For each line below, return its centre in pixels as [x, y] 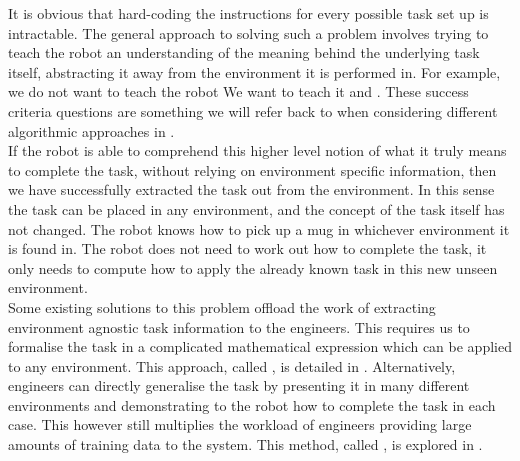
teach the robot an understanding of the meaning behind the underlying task [244, 52]
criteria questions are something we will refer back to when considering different [253, 110]
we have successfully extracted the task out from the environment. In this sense [251, 189]
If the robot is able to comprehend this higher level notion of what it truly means [257, 150]
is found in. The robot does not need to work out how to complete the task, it [247, 248]
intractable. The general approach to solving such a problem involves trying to [248, 32]
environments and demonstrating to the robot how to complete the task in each [252, 404]
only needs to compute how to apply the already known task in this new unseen [253, 267]
